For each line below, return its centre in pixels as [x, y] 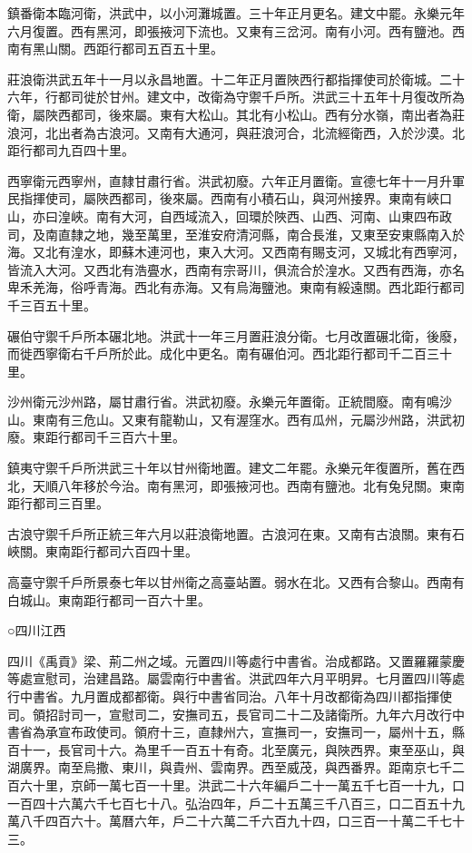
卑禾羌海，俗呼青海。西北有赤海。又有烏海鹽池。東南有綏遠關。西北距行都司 [236, 287]
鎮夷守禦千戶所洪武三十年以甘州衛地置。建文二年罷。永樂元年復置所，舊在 [230, 468]
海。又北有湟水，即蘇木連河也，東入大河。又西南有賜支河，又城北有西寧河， [236, 252]
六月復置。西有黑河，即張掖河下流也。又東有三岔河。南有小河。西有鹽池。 [230, 30]
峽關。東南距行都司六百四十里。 [103, 551]
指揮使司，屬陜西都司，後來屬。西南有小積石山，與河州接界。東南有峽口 [236, 198]
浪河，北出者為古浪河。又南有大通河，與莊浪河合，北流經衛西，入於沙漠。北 [236, 132]
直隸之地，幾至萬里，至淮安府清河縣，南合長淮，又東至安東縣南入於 [261, 234]
